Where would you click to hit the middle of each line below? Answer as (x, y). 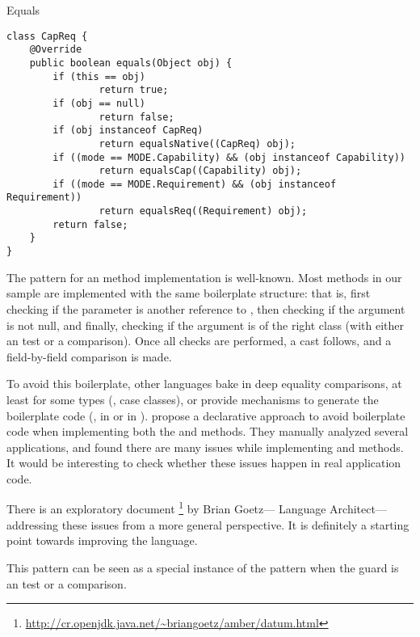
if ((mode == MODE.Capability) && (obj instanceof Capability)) (229, 157)
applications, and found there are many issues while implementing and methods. (205, 447)
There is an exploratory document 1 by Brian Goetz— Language (166, 508)
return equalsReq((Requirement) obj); (203, 211)
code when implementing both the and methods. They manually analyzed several (208, 431)
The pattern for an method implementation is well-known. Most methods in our (204, 277)
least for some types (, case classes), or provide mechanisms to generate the (193, 399)
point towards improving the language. (102, 540)
